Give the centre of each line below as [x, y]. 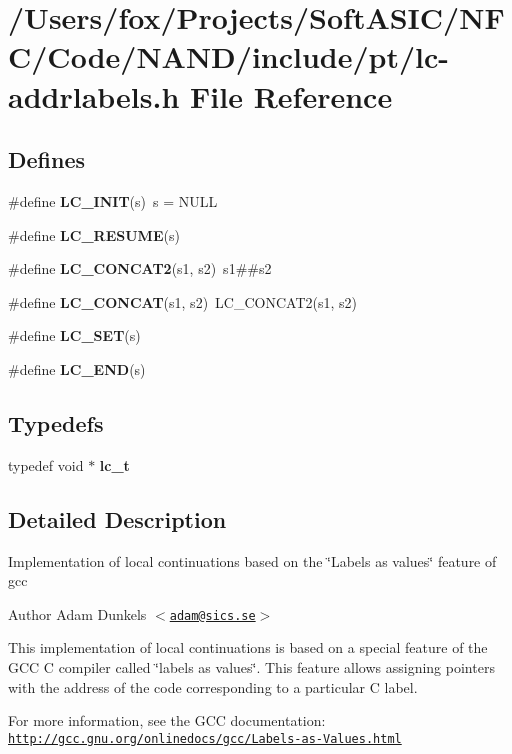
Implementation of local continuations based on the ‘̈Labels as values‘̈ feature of [252, 560]
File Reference [291, 95]
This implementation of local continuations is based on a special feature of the [248, 647]
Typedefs [56, 422]
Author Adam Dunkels [77, 613]
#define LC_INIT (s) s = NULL [113, 200]
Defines [47, 159]
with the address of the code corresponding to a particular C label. [213, 686]
